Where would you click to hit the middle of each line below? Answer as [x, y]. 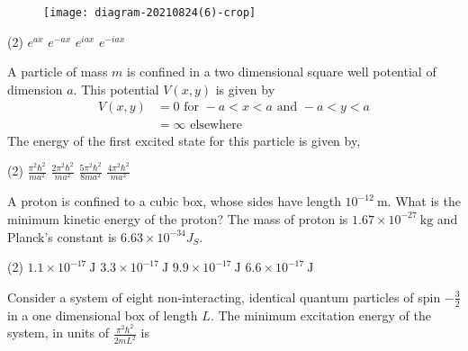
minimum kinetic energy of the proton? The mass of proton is [178, 218]
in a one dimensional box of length [103, 315]
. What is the [424, 201]
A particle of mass [58, 72]
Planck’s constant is [62, 236]
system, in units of [58, 333]
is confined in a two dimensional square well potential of [282, 72]
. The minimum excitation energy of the [320, 315]
